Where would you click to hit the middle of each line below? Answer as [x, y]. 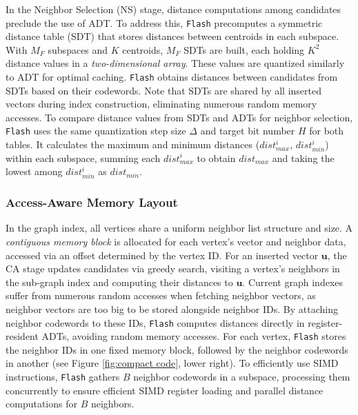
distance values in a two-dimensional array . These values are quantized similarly [175, 63]
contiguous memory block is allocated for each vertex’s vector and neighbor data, [176, 241]
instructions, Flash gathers [63, 377]
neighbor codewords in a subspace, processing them [242, 377]
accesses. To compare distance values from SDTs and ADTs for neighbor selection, [179, 117]
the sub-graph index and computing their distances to [119, 282]
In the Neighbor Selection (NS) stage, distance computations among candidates [173, 9]
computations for [41, 404]
